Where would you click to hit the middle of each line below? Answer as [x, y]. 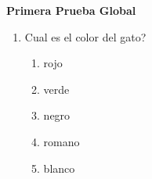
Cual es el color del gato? [85, 36]
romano [62, 141]
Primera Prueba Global [71, 10]
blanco [59, 168]
